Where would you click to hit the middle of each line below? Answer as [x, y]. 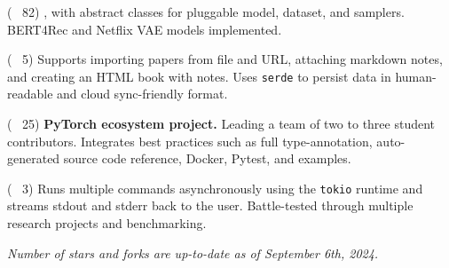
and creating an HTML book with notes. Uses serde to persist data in [199, 76]
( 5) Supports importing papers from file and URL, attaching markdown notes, [225, 59]
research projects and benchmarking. [107, 223]
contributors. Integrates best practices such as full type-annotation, [190, 141]
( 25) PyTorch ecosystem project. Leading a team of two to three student [221, 124]
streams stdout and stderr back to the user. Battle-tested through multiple [210, 205]
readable [30, 94]
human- [416, 76]
